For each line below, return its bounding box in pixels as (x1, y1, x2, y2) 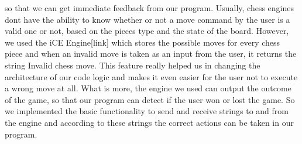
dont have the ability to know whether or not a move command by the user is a (5, 13, 290, 25)
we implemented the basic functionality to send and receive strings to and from (5, 105, 289, 117)
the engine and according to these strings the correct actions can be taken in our (5, 116, 294, 128)
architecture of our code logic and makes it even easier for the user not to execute (5, 70, 298, 83)
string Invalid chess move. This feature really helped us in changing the (5, 59, 260, 71)
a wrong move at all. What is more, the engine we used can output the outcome (5, 82, 291, 94)
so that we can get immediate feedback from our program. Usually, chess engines (5, 2, 294, 13)
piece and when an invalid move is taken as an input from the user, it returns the (5, 47, 297, 60)
